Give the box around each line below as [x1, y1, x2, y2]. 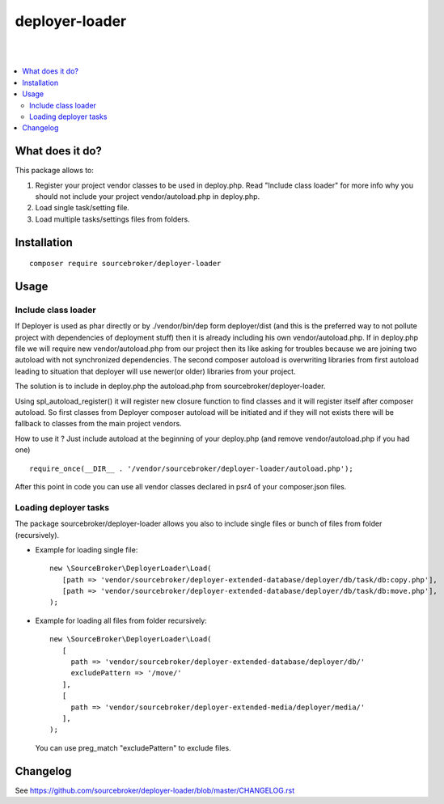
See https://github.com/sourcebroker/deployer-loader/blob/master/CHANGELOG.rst [15, 785, 295, 795]
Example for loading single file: [35, 544, 138, 554]
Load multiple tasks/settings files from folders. [35, 214, 190, 224]
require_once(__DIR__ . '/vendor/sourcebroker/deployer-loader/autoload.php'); [29, 463, 353, 473]
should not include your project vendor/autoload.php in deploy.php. [35, 191, 260, 201]
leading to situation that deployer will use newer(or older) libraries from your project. [15, 366, 296, 376]
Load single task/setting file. [35, 203, 129, 213]
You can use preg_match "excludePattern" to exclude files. [35, 743, 231, 752]
